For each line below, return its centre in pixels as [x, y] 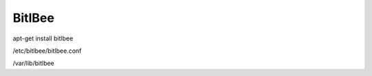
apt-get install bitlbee [43, 38]
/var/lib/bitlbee [33, 63]
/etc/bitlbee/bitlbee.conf [47, 51]
